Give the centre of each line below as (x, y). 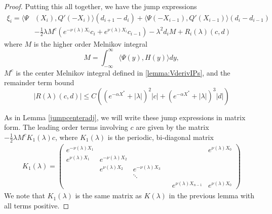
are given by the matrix (172, 127)
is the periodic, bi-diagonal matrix (161, 137)
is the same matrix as (108, 195)
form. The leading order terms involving (66, 127)
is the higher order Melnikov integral (90, 43)
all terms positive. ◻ (37, 205)
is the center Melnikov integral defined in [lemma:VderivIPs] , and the (123, 72)
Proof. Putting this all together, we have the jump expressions (101, 6)
